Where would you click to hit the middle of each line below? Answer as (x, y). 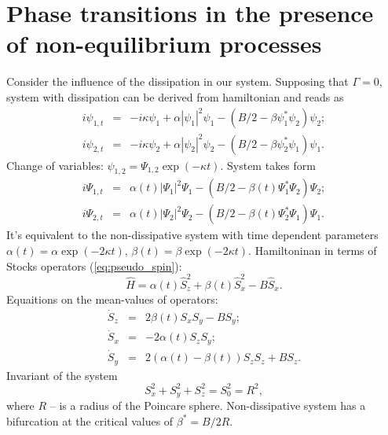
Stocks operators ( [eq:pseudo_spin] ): (94, 265)
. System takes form (268, 165)
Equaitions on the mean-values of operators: (112, 299)
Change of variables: (55, 165)
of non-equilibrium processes (164, 44)
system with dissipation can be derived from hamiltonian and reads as (175, 96)
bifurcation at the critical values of (90, 420)
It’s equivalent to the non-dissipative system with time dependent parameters (192, 235)
